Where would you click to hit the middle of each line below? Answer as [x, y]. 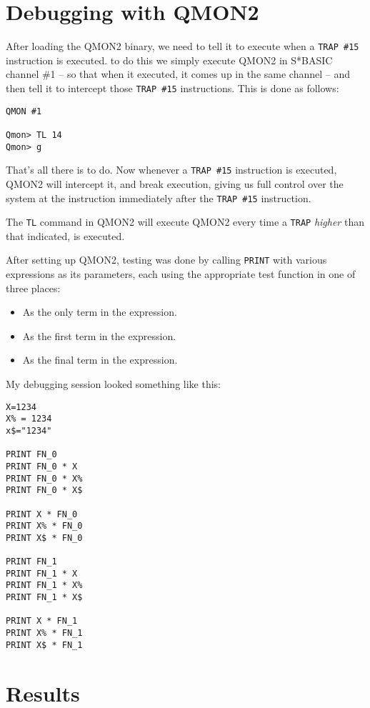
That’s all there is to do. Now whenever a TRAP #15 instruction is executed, [171, 170]
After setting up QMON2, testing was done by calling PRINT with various [166, 260]
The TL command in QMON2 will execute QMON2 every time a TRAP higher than [185, 222]
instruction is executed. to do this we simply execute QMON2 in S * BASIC [169, 60]
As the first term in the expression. [99, 335]
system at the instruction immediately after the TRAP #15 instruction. [159, 198]
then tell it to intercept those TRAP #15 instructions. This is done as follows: [172, 88]
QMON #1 [24, 111]
